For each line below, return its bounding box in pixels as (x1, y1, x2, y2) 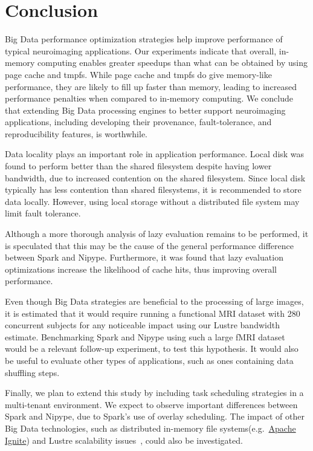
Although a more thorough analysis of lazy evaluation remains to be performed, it (5, 227, 309, 240)
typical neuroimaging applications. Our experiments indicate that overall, (5, 44, 277, 57)
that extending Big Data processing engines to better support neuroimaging (5, 103, 286, 116)
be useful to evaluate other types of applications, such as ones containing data (5, 354, 294, 366)
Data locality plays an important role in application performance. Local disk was (5, 148, 305, 160)
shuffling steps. (5, 366, 60, 378)
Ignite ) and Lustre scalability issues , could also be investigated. (5, 433, 243, 446)
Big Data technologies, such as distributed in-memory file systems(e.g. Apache (5, 421, 296, 434)
